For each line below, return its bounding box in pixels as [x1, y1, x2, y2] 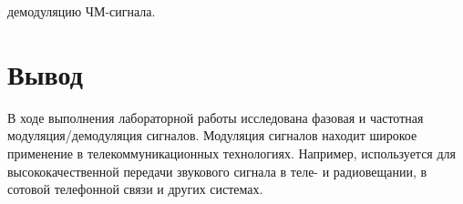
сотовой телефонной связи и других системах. [7, 179, 263, 199]
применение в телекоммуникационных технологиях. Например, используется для [7, 143, 457, 162]
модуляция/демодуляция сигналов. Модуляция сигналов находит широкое [7, 126, 417, 145]
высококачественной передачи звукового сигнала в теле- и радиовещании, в [7, 161, 427, 180]
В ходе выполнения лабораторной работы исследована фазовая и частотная [7, 107, 424, 127]
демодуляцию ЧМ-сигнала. [7, 2, 156, 20]
